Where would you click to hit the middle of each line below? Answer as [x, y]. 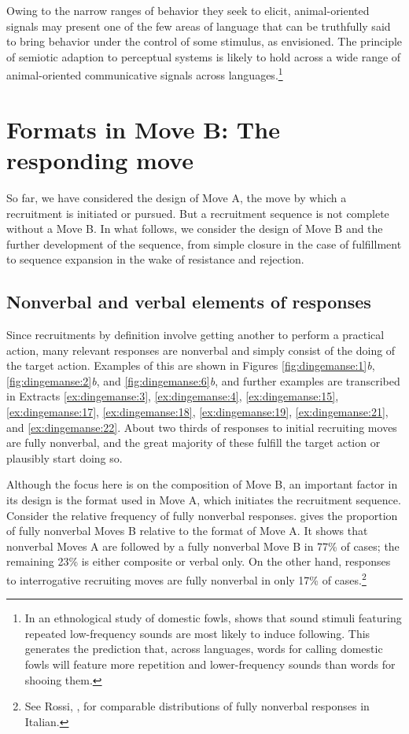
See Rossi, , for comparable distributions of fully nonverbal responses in [197, 706]
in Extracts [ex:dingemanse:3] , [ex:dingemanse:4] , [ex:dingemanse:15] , [173, 396]
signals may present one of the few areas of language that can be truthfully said [199, 26]
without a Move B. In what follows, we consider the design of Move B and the [195, 229]
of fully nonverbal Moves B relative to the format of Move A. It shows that [187, 531]
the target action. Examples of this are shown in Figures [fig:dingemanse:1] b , [191, 365]
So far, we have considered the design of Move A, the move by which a [177, 197]
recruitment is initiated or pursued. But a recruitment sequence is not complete [198, 213]
